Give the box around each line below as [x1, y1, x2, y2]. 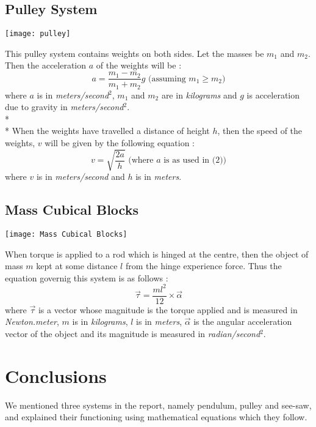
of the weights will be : [96, 59, 182, 72]
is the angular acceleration [193, 315, 292, 328]
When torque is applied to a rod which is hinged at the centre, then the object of [5, 247, 309, 260]
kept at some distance [36, 259, 118, 272]
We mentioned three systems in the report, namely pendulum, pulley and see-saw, [5, 398, 312, 411]
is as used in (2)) [163, 156, 227, 165]
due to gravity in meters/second [5, 100, 124, 113]
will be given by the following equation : [45, 136, 195, 149]
